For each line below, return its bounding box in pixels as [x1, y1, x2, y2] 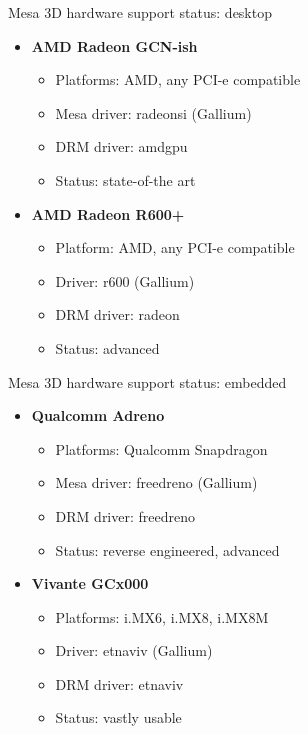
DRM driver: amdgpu [55, 136, 188, 157]
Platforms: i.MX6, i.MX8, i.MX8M [55, 606, 269, 627]
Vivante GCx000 [31, 573, 149, 594]
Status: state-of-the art [55, 169, 196, 190]
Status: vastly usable [55, 707, 182, 728]
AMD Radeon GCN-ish [31, 35, 198, 56]
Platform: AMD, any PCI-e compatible [55, 237, 295, 258]
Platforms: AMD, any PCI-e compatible [55, 69, 301, 90]
